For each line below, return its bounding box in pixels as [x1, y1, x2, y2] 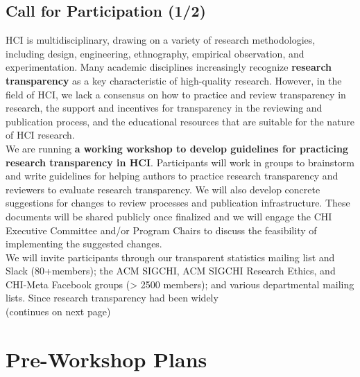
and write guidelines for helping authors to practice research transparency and [6, 168, 338, 183]
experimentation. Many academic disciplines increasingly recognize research [6, 60, 332, 74]
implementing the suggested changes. [6, 236, 162, 251]
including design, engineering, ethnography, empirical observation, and [6, 46, 305, 60]
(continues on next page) [6, 304, 111, 319]
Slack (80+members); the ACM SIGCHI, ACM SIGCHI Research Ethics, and [6, 263, 336, 278]
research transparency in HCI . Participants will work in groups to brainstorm [6, 155, 354, 169]
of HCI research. [6, 128, 75, 142]
